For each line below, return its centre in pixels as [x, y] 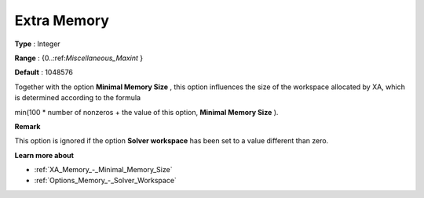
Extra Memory [62, 20]
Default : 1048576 [44, 72]
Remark [27, 126]
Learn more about [44, 155]
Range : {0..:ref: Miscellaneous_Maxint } [79, 58]
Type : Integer [37, 44]
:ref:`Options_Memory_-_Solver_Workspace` [105, 181]
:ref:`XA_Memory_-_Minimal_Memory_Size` [103, 170]
